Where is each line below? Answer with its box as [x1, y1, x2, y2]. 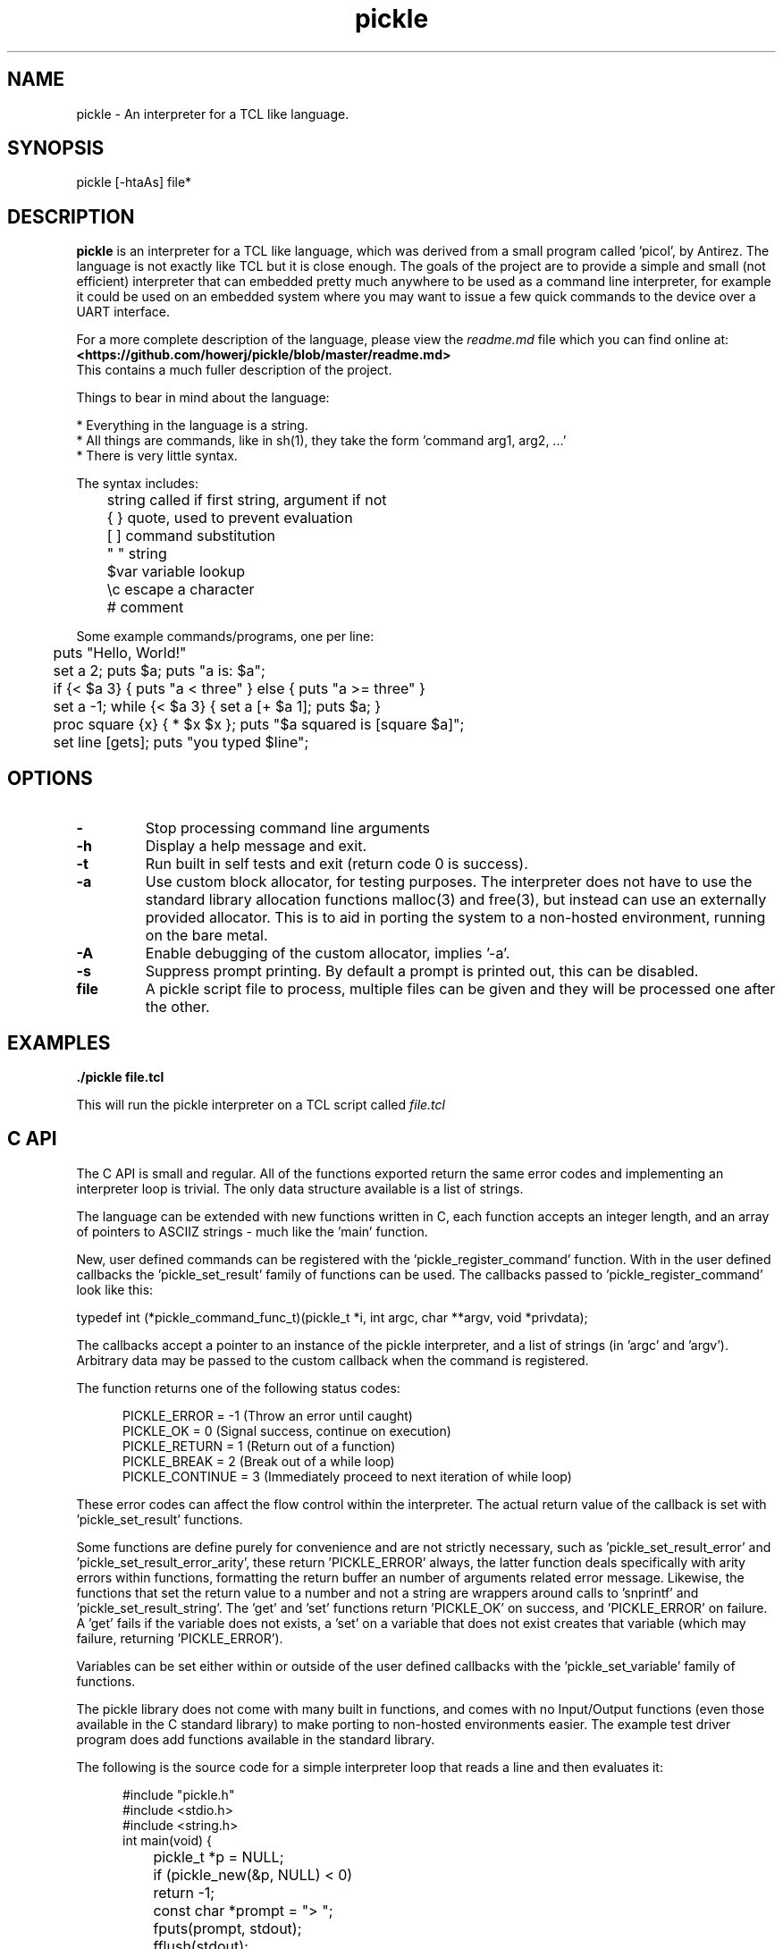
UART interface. [76, 304, 170, 320]
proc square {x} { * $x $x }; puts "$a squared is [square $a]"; [53, 715, 465, 734]
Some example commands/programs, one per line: [76, 629, 375, 645]
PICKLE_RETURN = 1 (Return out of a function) [122, 1438, 396, 1454]
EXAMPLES [7, 1031, 111, 1054]
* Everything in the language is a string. [76, 418, 308, 434]
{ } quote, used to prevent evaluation [106, 509, 353, 527]
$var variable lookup [106, 562, 246, 581]
